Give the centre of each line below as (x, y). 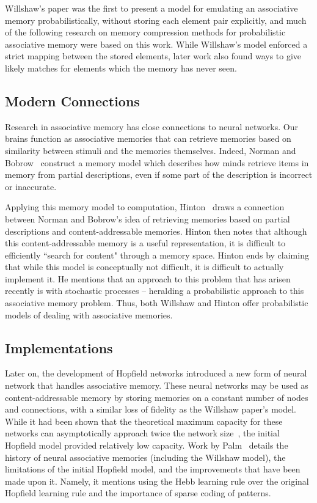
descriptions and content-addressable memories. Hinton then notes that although (156, 231)
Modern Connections (72, 101)
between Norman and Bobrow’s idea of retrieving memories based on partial (148, 218)
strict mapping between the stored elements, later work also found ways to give (153, 56)
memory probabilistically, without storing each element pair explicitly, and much (156, 20)
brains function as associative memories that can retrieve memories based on (148, 138)
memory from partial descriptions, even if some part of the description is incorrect (159, 174)
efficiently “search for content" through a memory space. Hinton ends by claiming (157, 255)
